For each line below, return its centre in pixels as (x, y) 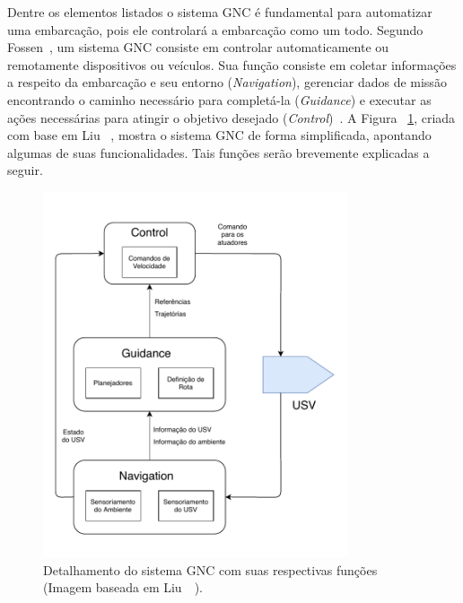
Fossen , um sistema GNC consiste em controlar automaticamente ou (198, 47)
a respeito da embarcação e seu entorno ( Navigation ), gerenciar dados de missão (227, 82)
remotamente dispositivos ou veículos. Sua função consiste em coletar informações (232, 64)
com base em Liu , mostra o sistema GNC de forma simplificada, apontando (219, 135)
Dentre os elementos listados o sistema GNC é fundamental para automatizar (220, 12)
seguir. (25, 170)
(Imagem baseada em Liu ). (123, 587)
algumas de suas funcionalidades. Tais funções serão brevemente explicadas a (218, 152)
